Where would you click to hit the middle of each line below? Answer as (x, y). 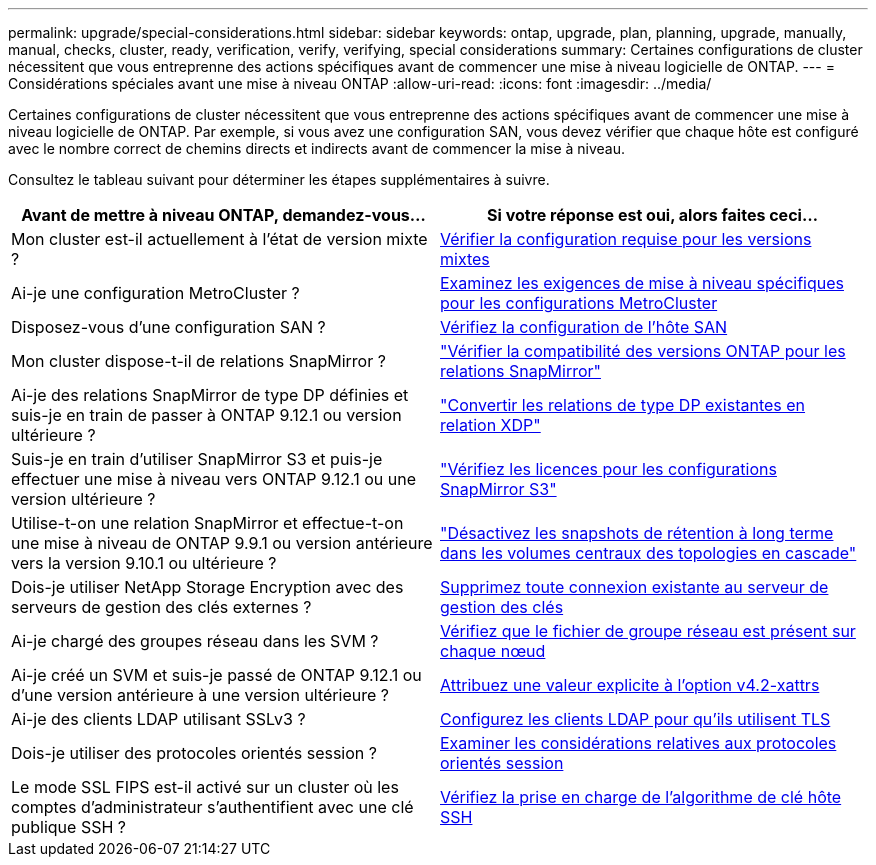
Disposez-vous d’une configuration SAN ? (168, 327)
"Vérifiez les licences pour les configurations (608, 469)
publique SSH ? (68, 827)
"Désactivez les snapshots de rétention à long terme (637, 533)
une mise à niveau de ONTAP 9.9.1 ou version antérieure (222, 543)
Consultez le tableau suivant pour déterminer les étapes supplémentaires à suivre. (279, 179)
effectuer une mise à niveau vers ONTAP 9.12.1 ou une (213, 479)
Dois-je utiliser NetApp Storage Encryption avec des (207, 587)
